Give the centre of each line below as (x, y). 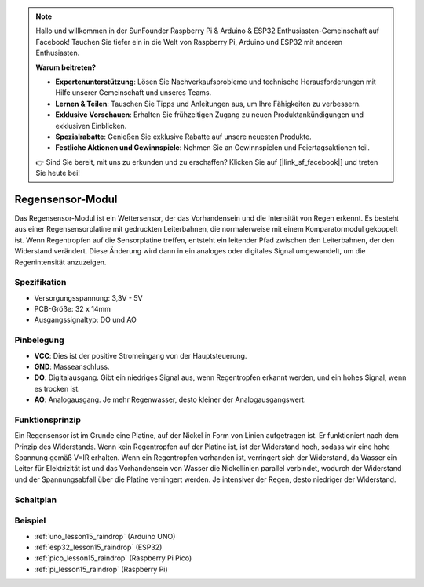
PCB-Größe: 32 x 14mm (73, 309)
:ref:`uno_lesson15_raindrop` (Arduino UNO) (105, 536)
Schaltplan (36, 500)
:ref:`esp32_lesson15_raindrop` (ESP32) (98, 547)
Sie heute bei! (58, 173)
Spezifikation (40, 283)
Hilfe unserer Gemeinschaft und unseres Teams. (133, 93)
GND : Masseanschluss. (72, 366)
